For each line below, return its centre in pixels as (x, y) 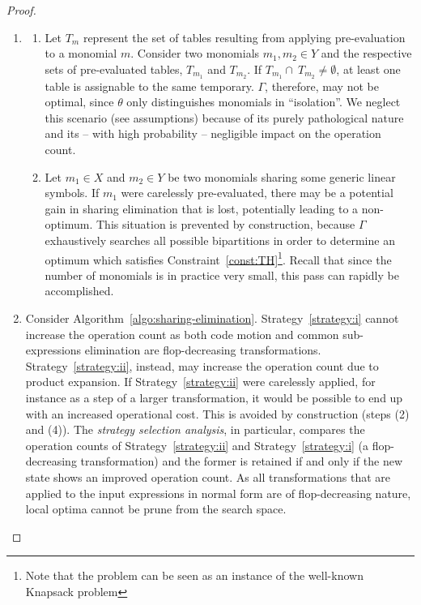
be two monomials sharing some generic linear (282, 176)
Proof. (21, 10)
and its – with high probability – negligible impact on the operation (213, 133)
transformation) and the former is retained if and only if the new (242, 461)
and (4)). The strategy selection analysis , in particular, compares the (195, 429)
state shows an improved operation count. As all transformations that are (208, 476)
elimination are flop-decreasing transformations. (203, 350)
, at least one (368, 69)
